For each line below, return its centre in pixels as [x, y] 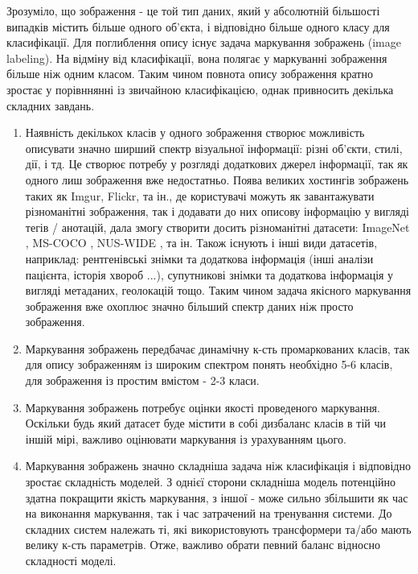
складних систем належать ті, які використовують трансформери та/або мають [218, 529]
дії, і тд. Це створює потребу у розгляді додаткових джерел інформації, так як [217, 164]
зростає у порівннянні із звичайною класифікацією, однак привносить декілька [200, 89]
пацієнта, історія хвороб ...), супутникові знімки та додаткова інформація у [209, 274]
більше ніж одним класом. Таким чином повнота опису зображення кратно [190, 74]
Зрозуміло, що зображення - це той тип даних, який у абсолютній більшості [193, 10]
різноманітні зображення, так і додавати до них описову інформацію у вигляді [217, 211]
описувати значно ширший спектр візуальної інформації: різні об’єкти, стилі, [214, 148]
